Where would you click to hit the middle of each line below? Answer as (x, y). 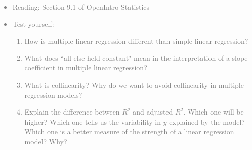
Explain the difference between (72, 112)
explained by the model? (207, 121)
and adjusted (153, 112)
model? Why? (46, 141)
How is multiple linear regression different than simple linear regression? (136, 41)
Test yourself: (33, 24)
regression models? (53, 95)
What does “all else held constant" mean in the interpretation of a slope (136, 58)
